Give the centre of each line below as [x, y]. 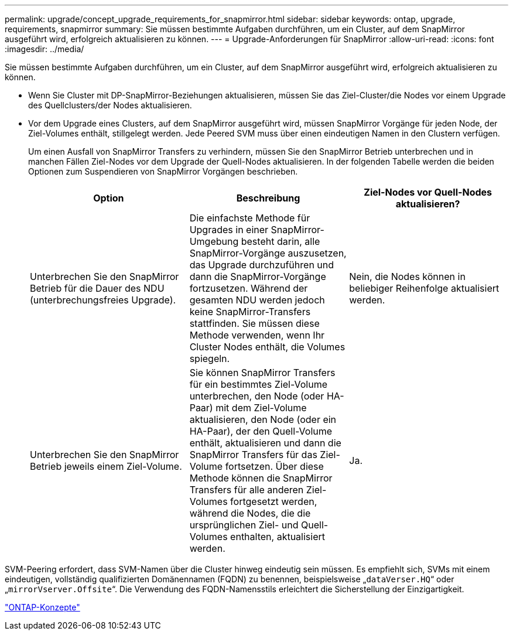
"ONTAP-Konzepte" [42, 607]
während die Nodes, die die [250, 513]
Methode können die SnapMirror [261, 478]
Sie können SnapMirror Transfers [262, 373]
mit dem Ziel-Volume [261, 408]
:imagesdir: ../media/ [45, 49]
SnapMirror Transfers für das [253, 455]
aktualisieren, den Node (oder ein [263, 419]
